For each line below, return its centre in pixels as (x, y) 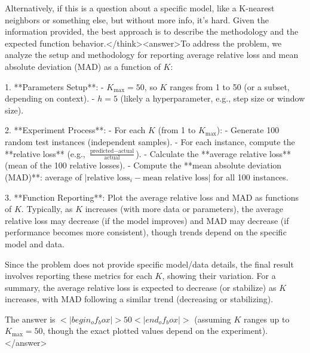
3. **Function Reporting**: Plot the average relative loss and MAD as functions (152, 197)
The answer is (30, 319)
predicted (102, 151)
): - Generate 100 (248, 130)
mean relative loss (175, 178)
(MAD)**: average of (43, 177)
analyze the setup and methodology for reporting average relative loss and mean (152, 55)
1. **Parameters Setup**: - (54, 86)
